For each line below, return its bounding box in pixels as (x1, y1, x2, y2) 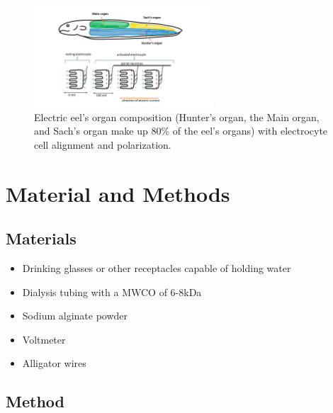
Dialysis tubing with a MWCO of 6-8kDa (22, 284, 202, 299)
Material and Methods (6, 179, 230, 208)
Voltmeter (22, 332, 66, 346)
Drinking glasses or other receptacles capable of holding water (22, 261, 291, 276)
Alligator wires (22, 356, 86, 370)
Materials (6, 227, 77, 249)
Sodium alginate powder (22, 308, 128, 323)
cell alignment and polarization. (34, 137, 171, 152)
